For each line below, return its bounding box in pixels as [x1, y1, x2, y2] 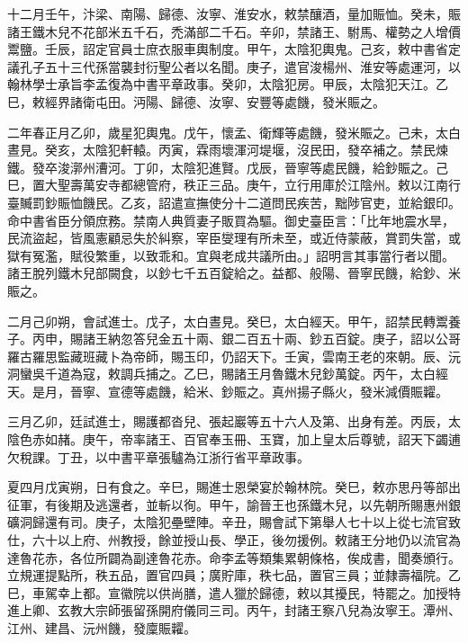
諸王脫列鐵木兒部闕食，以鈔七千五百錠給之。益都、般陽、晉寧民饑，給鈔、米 [7, 263, 461, 282]
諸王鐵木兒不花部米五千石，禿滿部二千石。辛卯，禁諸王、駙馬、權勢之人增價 [7, 22, 461, 40]
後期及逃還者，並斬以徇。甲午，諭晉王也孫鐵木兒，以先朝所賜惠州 [57, 495, 448, 514]
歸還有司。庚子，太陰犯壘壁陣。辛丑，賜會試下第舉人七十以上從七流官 [31, 513, 448, 531]
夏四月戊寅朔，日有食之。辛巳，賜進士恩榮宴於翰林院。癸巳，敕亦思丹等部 [7, 478, 448, 496]
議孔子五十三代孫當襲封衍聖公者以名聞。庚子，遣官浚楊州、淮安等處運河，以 [7, 57, 461, 76]
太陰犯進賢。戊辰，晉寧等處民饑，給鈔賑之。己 [170, 157, 448, 176]
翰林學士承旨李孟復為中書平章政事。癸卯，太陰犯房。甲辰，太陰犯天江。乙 [7, 75, 448, 94]
